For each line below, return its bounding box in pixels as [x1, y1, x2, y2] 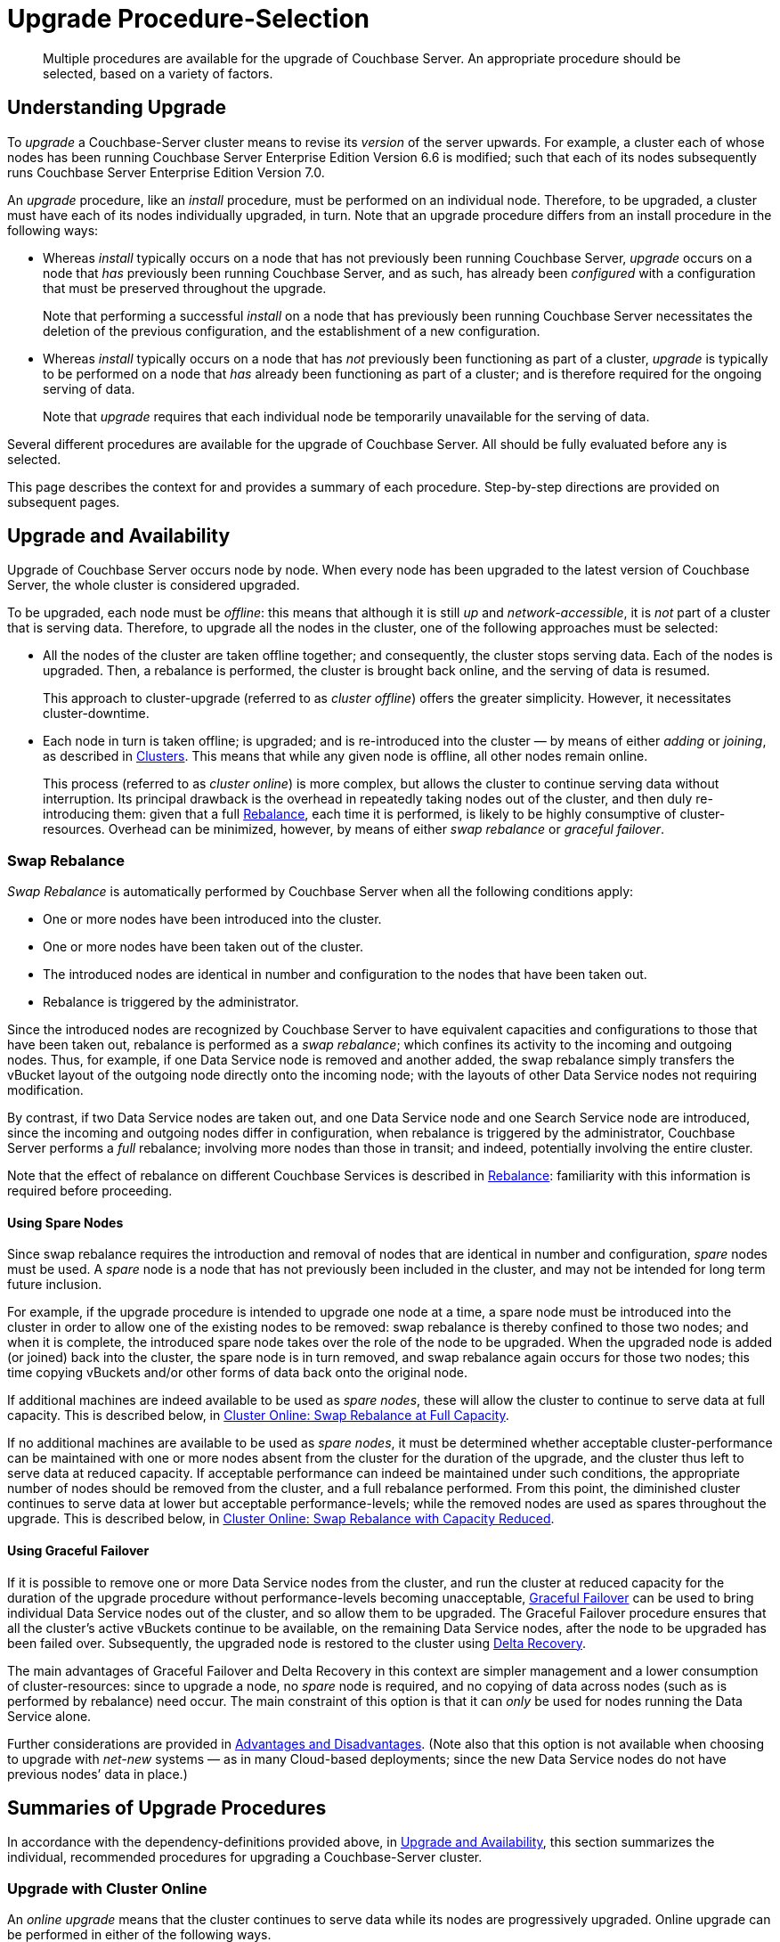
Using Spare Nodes [7, 1214, 124, 1230]
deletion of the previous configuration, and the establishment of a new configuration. [43, 322, 540, 339]
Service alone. [7, 1708, 92, 1724]
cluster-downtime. [43, 706, 150, 722]
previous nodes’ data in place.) [7, 1766, 188, 1782]
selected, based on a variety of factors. [43, 65, 273, 81]
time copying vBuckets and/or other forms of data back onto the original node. [7, 1365, 468, 1381]
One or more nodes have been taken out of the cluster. [43, 939, 363, 955]
